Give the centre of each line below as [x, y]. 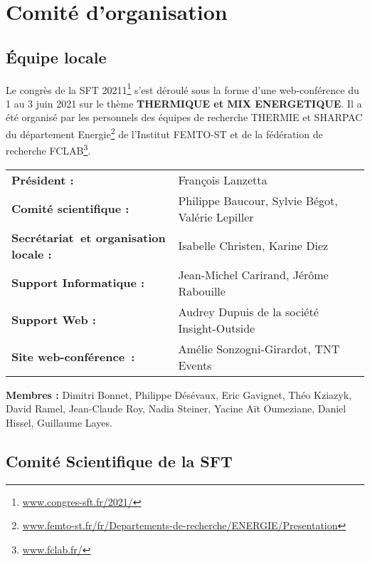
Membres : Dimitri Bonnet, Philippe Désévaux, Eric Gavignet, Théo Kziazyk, [179, 394]
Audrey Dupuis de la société [248, 311]
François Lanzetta [223, 179]
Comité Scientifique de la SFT [119, 460]
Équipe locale [56, 57]
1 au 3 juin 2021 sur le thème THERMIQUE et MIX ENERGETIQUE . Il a [184, 103]
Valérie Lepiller [216, 217]
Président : [43, 179]
